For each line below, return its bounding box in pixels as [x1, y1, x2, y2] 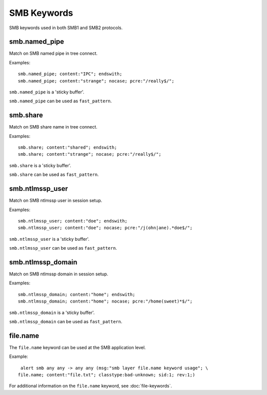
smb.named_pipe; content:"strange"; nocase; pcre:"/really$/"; [18, 78, 175, 84]
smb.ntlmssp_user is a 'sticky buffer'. [9, 236, 90, 242]
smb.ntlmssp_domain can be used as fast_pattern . [9, 318, 123, 324]
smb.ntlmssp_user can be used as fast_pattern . [9, 245, 117, 251]
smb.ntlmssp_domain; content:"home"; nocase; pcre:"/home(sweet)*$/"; [18, 299, 193, 304]
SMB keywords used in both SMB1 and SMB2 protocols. [9, 25, 123, 31]
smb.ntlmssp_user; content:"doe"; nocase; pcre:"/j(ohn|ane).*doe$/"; [18, 225, 193, 231]
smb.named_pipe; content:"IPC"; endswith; [18, 71, 123, 77]
